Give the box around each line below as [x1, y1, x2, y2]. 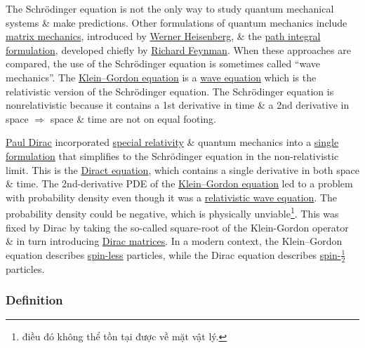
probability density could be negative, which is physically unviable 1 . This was [6, 204, 339, 220]
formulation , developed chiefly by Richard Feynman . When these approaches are [6, 42, 351, 57]
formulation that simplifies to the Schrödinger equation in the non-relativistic [6, 148, 339, 163]
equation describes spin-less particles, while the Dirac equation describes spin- [6, 247, 341, 262]
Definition [6, 291, 63, 309]
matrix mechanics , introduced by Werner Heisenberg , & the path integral [6, 29, 321, 43]
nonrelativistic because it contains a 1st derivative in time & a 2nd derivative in [6, 98, 350, 112]
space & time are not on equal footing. [50, 111, 216, 126]
